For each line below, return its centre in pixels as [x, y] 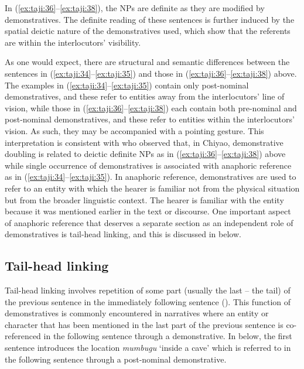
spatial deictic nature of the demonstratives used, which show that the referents [148, 31]
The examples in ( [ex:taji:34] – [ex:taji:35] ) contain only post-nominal [127, 85]
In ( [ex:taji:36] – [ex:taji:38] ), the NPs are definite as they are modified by [135, 8]
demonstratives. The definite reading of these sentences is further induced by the [150, 19]
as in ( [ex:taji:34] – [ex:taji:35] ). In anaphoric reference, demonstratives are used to [151, 177]
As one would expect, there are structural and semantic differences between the [147, 62]
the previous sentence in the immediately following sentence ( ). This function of [148, 301]
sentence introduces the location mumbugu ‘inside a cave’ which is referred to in [148, 348]
